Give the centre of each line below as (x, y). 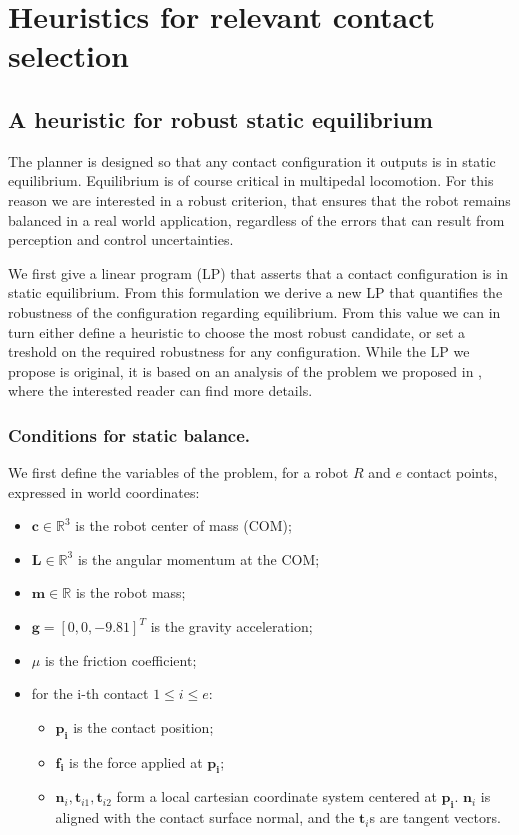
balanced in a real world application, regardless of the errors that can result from (256, 219)
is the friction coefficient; (120, 659)
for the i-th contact (90, 693)
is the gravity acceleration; (231, 626)
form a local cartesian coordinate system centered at (276, 796)
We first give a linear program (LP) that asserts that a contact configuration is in (258, 272)
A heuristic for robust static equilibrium (220, 118)
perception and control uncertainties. (121, 239)
